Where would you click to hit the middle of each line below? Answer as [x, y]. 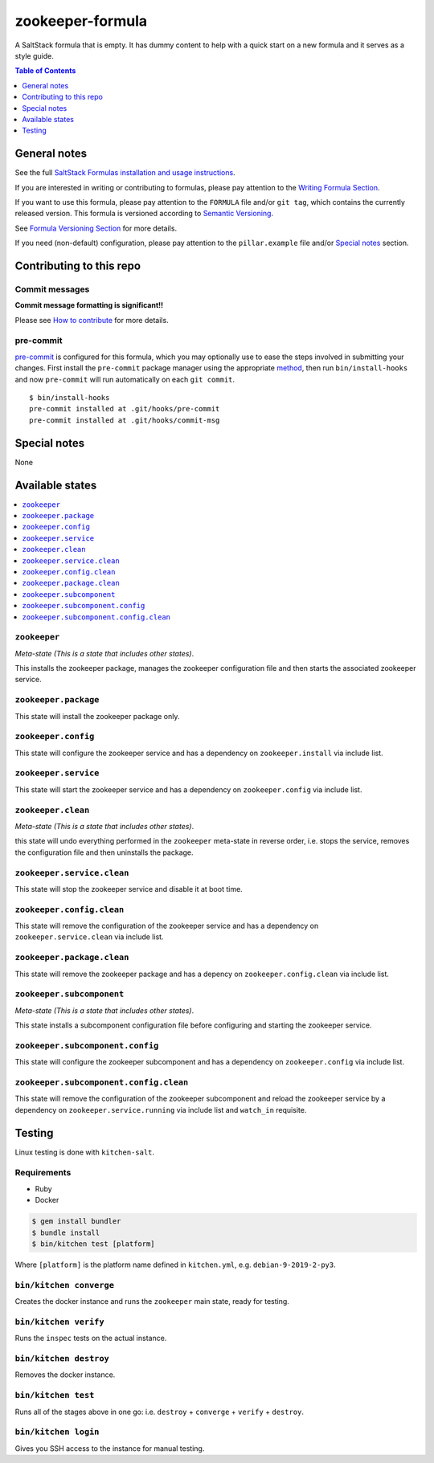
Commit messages [52, 289]
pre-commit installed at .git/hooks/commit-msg [125, 420]
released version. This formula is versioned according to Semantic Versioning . [144, 214]
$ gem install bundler [76, 1222]
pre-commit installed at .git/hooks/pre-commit [125, 409]
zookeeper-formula [81, 21]
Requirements [43, 1173]
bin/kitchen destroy [62, 1359]
